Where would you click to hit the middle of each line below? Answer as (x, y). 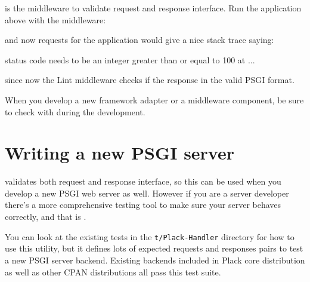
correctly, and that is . (46, 217)
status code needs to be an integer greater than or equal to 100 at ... (130, 59)
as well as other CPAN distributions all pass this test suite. (113, 272)
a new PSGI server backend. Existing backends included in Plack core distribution (155, 260)
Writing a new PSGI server (120, 153)
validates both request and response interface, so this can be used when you (143, 181)
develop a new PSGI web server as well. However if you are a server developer (147, 193)
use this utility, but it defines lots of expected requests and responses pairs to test (154, 248)
